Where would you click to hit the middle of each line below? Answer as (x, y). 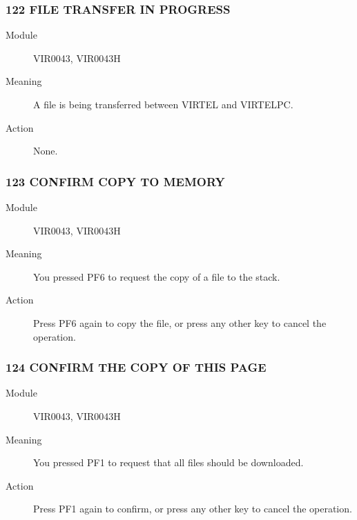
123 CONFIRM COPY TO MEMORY (115, 181)
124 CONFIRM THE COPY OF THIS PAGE (136, 367)
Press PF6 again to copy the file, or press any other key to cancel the (180, 322)
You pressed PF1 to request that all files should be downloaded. (168, 462)
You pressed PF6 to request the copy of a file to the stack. (157, 276)
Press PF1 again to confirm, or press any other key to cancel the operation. (193, 509)
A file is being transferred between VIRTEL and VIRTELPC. (163, 104)
